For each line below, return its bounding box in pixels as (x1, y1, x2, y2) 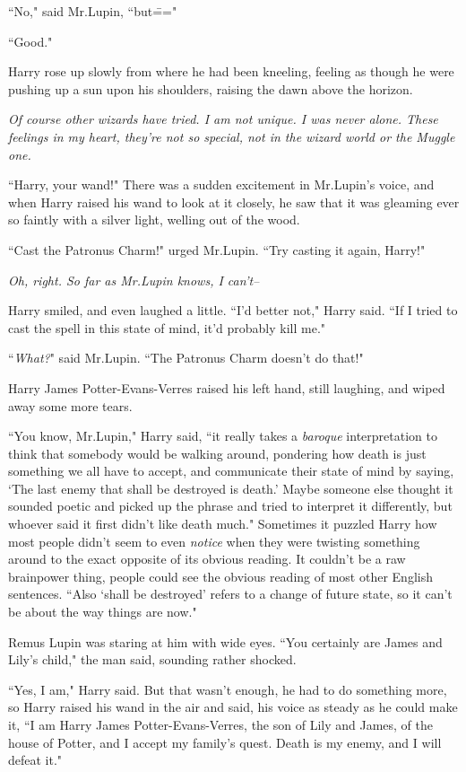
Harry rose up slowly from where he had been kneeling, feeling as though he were (8, 62, 454, 81)
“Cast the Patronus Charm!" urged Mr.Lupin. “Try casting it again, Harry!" (8, 240, 426, 259)
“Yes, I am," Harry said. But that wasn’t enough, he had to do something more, (8, 680, 447, 698)
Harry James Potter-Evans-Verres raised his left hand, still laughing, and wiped (8, 378, 445, 397)
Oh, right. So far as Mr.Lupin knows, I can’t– (8, 270, 260, 289)
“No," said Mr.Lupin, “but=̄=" (8, 2, 177, 20)
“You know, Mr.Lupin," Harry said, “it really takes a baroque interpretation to (8, 426, 437, 445)
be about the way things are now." (8, 602, 197, 621)
